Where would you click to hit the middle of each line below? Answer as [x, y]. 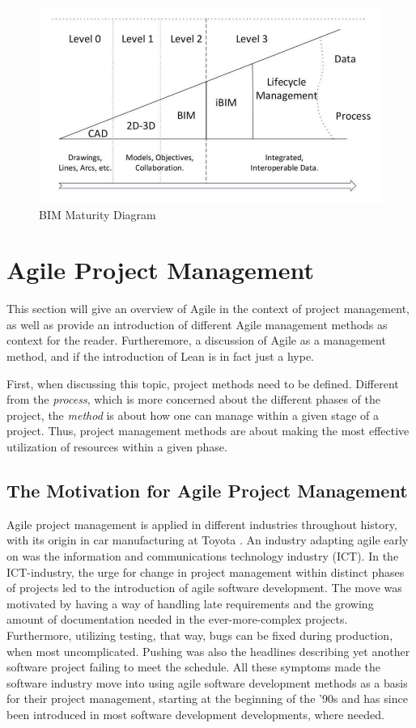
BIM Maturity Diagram [98, 214]
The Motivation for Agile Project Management [207, 490]
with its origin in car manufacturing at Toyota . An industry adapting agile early [208, 540]
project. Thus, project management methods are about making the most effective [208, 431]
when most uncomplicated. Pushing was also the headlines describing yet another [208, 651]
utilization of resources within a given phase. [117, 446]
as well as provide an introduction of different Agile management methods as [197, 324]
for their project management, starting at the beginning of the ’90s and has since [207, 698]
